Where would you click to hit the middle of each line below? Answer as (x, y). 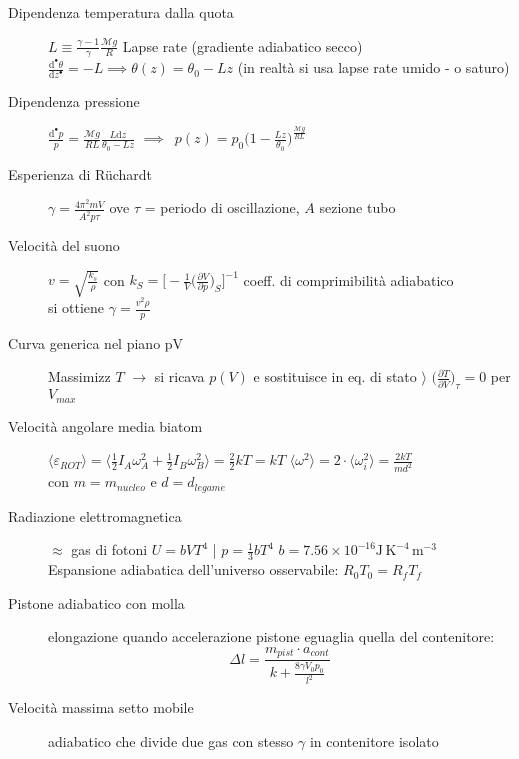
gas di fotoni (109, 549)
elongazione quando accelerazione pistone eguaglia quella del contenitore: (271, 636)
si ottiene (76, 307)
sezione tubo (357, 207)
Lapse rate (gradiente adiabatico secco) (242, 45)
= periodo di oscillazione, (222, 207)
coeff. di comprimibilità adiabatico (348, 279)
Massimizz (79, 376)
